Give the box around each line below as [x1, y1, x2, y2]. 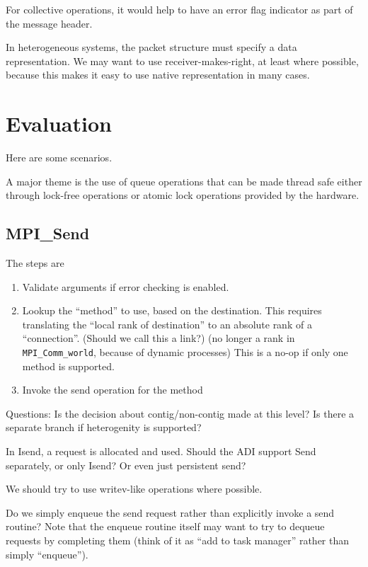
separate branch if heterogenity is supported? [6, 420, 202, 435]
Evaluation [6, 109, 112, 138]
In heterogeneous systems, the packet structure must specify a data [6, 40, 297, 55]
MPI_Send [6, 222, 90, 244]
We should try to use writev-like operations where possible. [6, 481, 263, 496]
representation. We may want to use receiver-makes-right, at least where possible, [6, 53, 359, 68]
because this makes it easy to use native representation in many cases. [6, 67, 310, 82]
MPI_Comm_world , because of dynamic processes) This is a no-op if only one [22, 345, 348, 360]
